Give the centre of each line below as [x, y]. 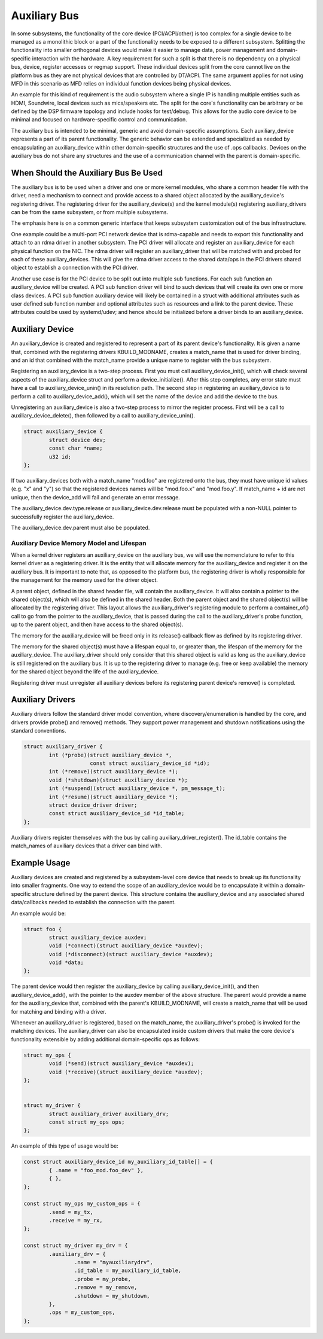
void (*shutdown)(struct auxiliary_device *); [118, 780]
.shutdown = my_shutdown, [112, 1296]
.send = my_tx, [71, 1212]
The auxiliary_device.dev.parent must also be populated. [80, 527]
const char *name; [76, 448]
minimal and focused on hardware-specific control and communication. [99, 120]
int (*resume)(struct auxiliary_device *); [114, 797]
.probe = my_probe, [103, 1279]
